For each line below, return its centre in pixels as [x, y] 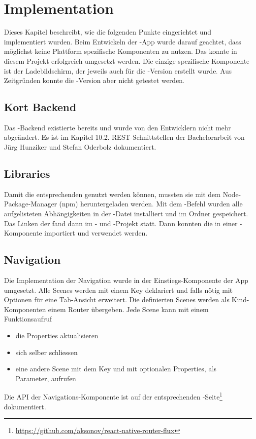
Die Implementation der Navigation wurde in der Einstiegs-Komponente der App [126, 280]
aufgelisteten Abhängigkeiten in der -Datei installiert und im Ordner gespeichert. [126, 214]
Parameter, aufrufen [46, 378]
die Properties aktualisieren [57, 336]
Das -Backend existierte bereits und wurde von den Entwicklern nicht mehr [118, 127]
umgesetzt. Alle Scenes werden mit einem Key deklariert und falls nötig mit [118, 290]
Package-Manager [31, 204]
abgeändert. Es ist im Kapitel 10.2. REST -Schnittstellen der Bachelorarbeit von [124, 137]
